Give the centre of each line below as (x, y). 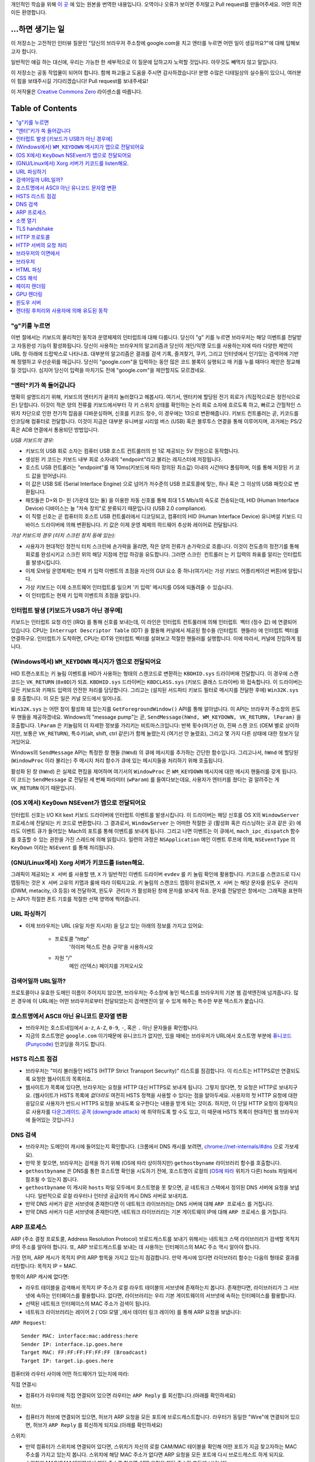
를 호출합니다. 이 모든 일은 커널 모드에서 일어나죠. (67, 698)
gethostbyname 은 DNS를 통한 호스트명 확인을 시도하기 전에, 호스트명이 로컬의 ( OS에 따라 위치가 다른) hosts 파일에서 (161, 1171)
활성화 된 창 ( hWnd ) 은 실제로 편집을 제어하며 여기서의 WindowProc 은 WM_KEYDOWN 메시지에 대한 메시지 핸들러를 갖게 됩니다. (154, 771)
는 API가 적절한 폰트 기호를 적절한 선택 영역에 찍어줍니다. (76, 899)
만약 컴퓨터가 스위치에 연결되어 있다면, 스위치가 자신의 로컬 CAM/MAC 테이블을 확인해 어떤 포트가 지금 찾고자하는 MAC (161, 1446)
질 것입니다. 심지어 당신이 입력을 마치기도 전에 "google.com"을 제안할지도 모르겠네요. (108, 370)
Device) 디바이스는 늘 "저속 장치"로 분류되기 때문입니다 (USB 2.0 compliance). (116, 508)
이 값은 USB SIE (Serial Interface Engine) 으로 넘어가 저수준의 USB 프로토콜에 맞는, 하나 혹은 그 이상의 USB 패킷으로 (159, 484)
